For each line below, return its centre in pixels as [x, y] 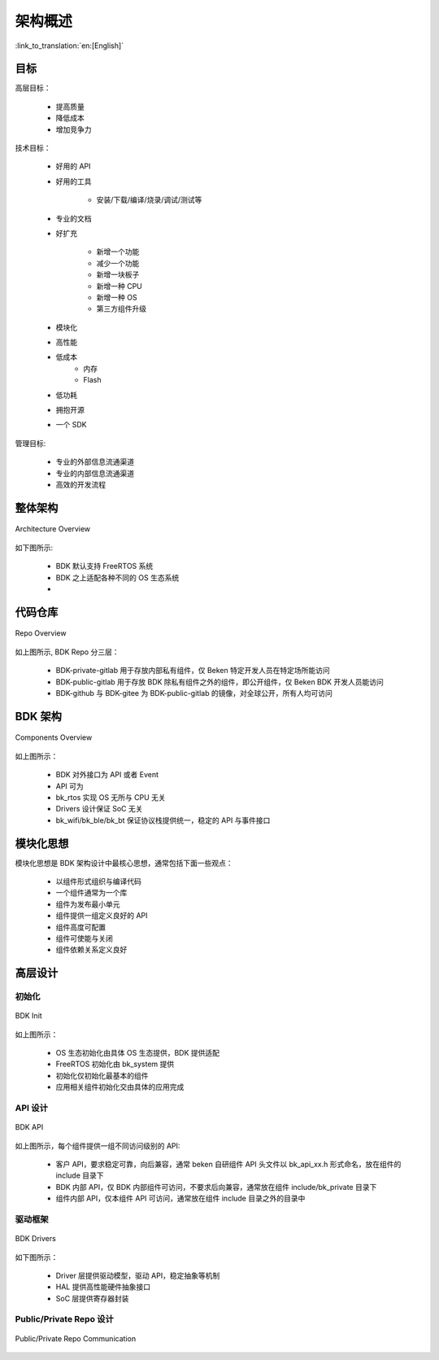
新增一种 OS [117, 297]
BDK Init [28, 1016]
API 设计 [31, 1109]
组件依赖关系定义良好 [91, 950]
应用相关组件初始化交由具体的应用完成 [120, 1087]
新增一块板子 [118, 275]
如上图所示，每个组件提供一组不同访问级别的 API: [98, 1146]
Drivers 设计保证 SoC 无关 [99, 809]
